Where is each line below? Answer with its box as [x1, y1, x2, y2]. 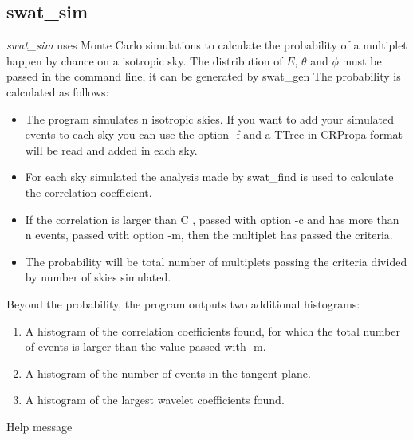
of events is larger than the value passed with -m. [25, 338, 266, 355]
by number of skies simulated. [25, 269, 171, 285]
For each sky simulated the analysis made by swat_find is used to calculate [25, 168, 394, 185]
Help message [6, 418, 73, 434]
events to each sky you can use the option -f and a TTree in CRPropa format [25, 126, 403, 143]
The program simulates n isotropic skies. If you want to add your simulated [25, 110, 395, 127]
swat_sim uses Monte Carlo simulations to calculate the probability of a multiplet [6, 37, 407, 53]
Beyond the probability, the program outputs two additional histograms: [6, 295, 360, 312]
